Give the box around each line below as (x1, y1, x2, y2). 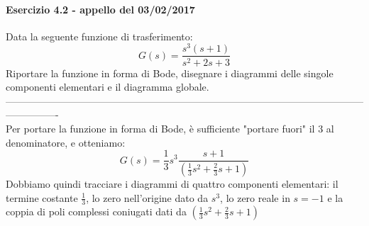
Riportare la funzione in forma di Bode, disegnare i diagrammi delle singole (6, 65, 334, 80)
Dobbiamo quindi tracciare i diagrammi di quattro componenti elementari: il (6, 176, 338, 191)
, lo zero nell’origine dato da (86, 190, 209, 205)
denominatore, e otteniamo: (6, 135, 126, 149)
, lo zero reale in (220, 190, 290, 205)
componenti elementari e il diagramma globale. (6, 79, 209, 94)
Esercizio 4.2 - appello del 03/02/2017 (6, 1, 195, 16)
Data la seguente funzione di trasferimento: (6, 28, 193, 43)
